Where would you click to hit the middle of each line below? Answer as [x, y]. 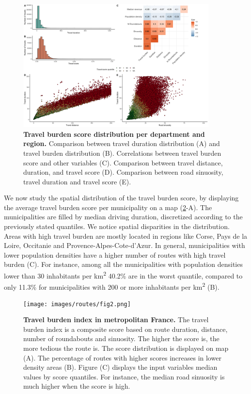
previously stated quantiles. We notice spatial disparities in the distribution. [117, 226]
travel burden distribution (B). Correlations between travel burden [122, 153]
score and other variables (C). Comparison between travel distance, [123, 162]
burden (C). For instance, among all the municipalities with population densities [123, 264]
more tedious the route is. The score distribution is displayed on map [126, 348]
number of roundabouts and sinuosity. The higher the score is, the [121, 338]
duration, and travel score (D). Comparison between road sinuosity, [123, 172]
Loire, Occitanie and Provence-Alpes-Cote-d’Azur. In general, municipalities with [125, 245]
